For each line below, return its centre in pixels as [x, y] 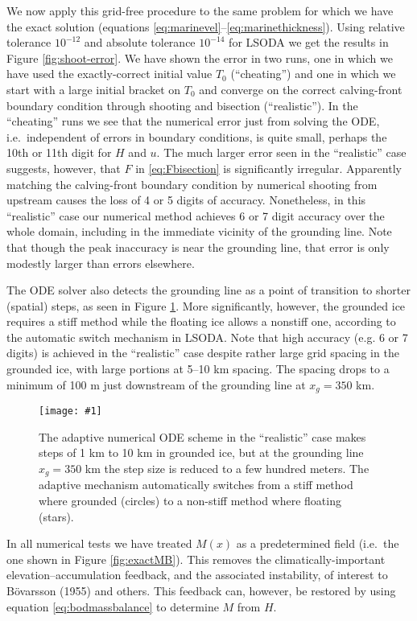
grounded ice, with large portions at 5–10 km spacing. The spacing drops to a [198, 369]
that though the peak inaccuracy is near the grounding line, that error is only [198, 247]
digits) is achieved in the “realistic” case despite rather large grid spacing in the [203, 353]
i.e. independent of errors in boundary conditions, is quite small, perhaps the [197, 136]
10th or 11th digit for [59, 152]
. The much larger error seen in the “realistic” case [281, 152]
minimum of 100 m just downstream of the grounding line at [156, 384]
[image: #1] [70, 411]
